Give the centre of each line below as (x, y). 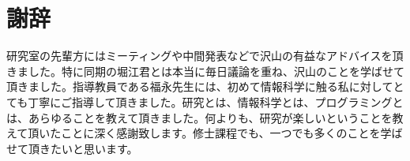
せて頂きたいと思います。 (72, 148)
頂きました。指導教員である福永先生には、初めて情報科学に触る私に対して (200, 86)
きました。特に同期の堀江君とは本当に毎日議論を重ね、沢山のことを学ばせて (205, 71)
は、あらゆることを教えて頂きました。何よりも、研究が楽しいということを (199, 117)
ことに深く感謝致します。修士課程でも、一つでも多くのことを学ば (232, 133)
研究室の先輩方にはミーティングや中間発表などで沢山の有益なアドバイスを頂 (205, 56)
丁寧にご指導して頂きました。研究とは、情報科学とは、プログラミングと (216, 101)
